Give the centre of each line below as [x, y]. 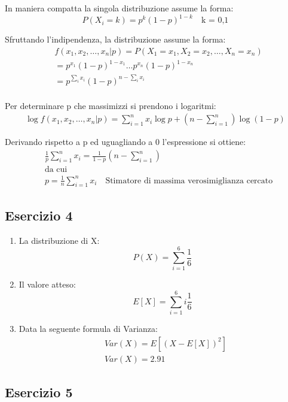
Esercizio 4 [39, 215]
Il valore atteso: [47, 284]
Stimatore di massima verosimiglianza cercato [189, 181]
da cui [56, 170]
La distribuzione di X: [59, 240]
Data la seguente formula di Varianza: [88, 329]
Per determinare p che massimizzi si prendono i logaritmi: [111, 105]
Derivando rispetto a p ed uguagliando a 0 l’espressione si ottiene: [125, 142]
